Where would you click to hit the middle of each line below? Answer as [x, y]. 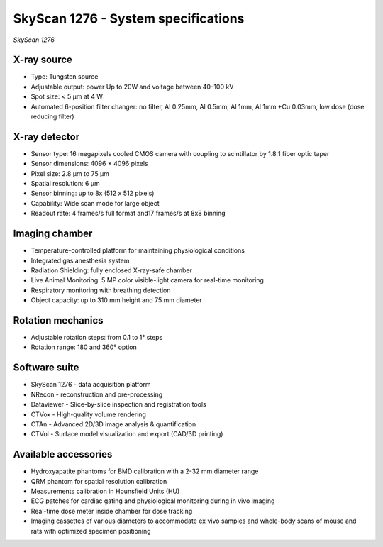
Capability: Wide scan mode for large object [95, 203]
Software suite [46, 368]
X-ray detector [46, 137]
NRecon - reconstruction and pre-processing [97, 394]
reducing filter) [52, 116]
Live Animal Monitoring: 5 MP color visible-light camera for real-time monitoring [147, 280]
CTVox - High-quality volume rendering [89, 414]
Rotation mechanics [58, 320]
